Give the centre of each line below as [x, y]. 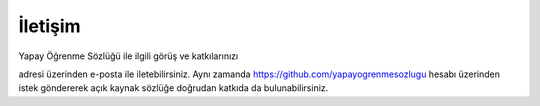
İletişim [49, 26]
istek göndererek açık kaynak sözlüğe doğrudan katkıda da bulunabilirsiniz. [173, 88]
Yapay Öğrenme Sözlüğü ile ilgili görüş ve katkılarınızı [128, 56]
